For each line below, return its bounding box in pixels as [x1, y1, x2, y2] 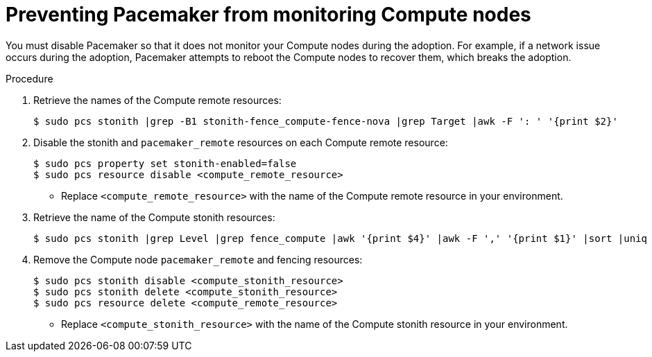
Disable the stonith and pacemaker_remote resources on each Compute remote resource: [33, 136, 448, 148]
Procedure [6, 72, 53, 85]
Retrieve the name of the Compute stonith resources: [33, 211, 275, 223]
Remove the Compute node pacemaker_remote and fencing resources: [33, 253, 363, 265]
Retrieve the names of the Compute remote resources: [33, 94, 282, 106]
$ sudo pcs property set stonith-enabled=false [33, 157, 297, 169]
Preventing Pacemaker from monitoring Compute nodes [6, 3, 531, 26]
